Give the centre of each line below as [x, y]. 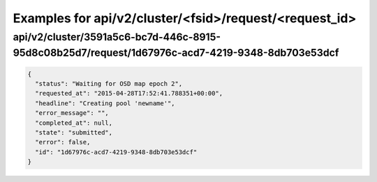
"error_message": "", [72, 113]
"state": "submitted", [74, 132]
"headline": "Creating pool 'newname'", [105, 103]
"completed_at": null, [74, 123]
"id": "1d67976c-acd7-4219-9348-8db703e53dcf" [116, 152]
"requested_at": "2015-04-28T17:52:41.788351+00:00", [129, 93]
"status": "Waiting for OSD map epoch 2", [109, 84]
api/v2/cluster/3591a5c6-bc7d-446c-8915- [117, 37]
